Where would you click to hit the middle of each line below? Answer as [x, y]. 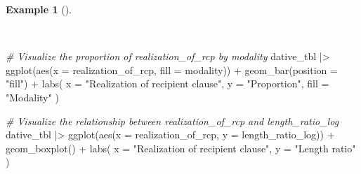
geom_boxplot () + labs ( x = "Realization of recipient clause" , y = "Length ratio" [181, 148]
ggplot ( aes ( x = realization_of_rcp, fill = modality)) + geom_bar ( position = [172, 70]
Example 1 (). [39, 9]
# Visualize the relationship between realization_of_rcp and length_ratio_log [172, 121]
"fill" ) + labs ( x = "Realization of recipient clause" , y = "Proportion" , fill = [168, 84]
